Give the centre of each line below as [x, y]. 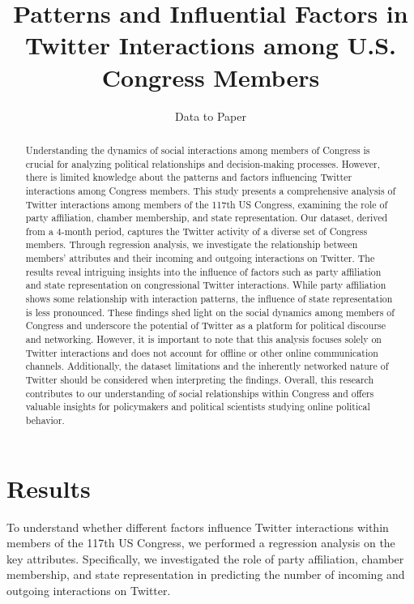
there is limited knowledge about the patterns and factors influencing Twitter [189, 177]
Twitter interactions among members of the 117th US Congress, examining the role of [207, 204]
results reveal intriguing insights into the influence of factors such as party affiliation [203, 271]
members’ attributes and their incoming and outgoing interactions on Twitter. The [200, 258]
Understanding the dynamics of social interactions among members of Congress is [198, 150]
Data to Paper [211, 116]
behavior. [45, 420]
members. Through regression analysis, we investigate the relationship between [192, 244]
